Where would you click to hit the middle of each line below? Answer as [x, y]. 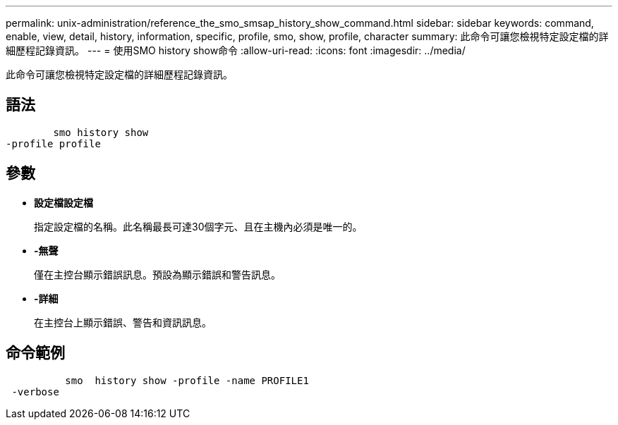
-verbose [35, 392]
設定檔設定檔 [63, 202]
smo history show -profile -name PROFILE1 [187, 380]
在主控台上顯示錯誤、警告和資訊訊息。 [123, 322]
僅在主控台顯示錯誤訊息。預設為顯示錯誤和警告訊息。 [157, 274]
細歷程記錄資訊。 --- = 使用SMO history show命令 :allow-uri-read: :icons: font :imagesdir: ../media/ [236, 50]
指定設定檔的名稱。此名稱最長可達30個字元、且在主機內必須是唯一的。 [198, 226]
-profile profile [53, 143]
